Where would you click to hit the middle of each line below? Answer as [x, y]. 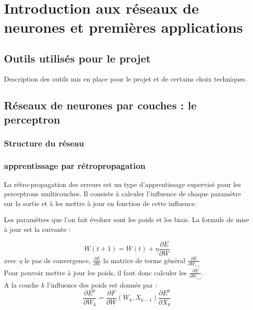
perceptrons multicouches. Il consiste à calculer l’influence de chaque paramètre [123, 194]
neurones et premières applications [124, 27]
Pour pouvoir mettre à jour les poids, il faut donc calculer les [95, 272]
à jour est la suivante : [37, 229]
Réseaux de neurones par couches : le [100, 105]
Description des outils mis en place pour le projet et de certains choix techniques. [126, 78]
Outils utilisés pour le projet [77, 58]
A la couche [21, 284]
